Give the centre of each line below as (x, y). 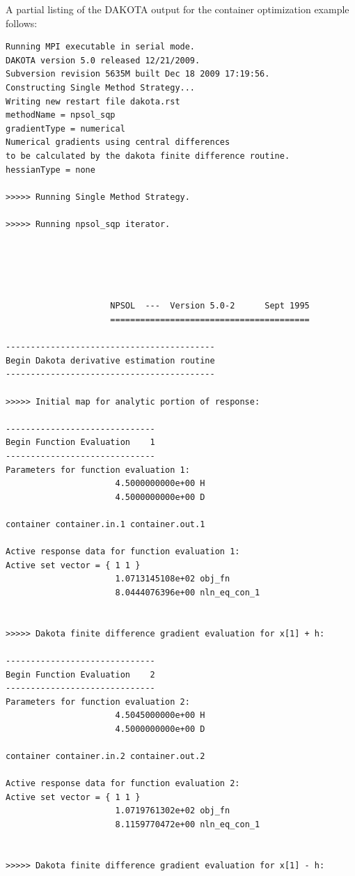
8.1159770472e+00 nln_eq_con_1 (188, 825)
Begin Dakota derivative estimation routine (110, 360)
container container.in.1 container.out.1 (105, 524)
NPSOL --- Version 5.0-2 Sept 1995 (210, 306)
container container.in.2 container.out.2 (105, 757)
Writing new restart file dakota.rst (93, 101)
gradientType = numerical (65, 128)
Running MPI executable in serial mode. (101, 47)
